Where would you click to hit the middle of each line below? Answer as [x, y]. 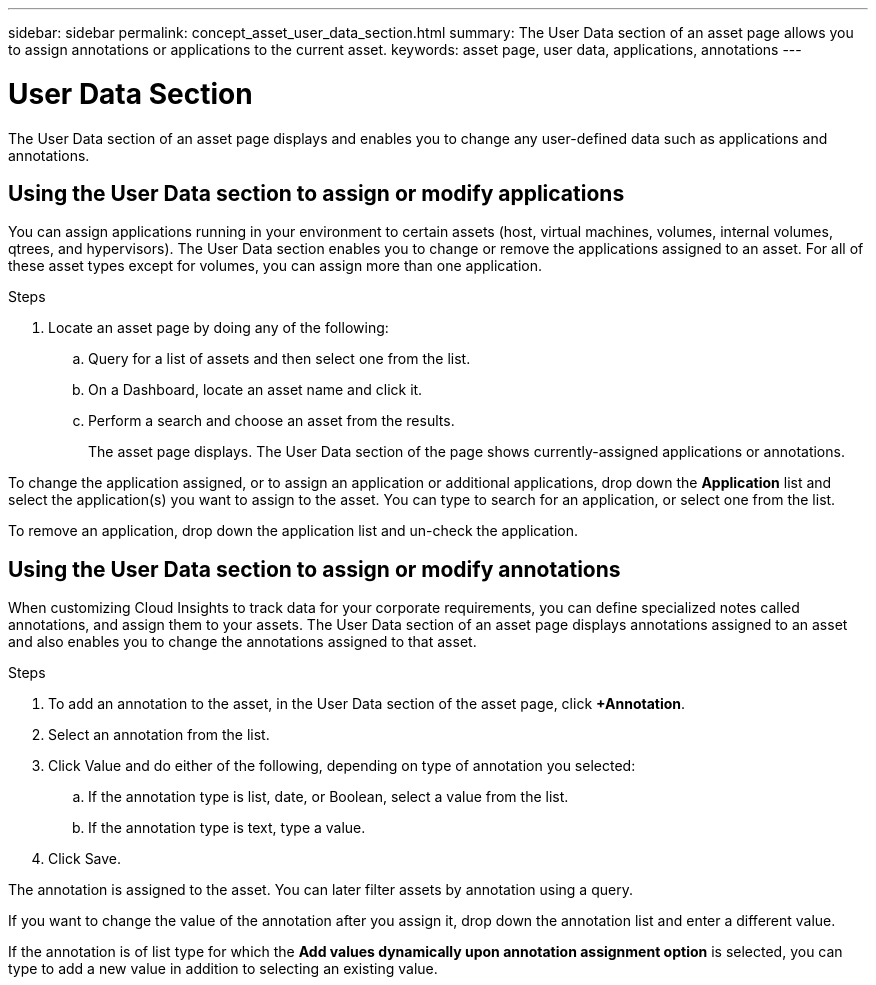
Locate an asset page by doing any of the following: [218, 328]
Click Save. [85, 859]
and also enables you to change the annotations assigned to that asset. [242, 642]
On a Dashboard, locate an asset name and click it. [255, 390]
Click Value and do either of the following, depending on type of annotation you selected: [342, 766]
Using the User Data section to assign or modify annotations [314, 569]
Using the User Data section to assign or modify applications [316, 193]
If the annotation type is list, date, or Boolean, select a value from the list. [328, 797]
